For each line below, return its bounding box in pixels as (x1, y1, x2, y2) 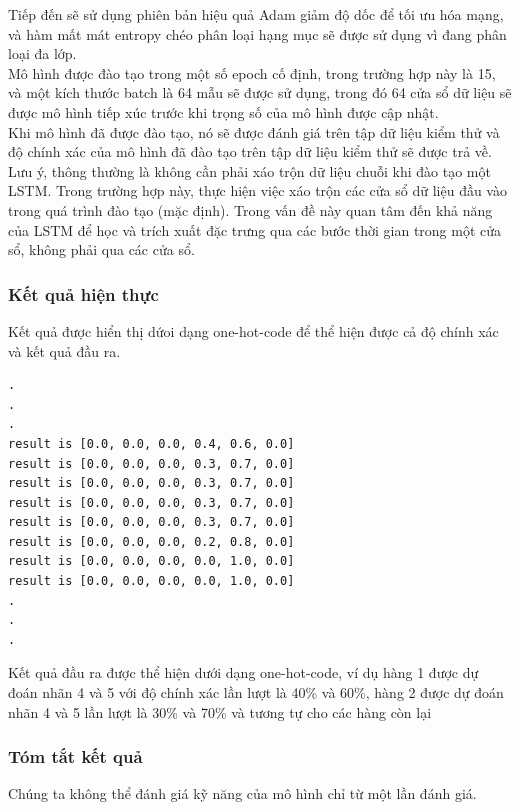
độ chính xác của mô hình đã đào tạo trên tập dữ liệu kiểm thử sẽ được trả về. (8, 141, 492, 162)
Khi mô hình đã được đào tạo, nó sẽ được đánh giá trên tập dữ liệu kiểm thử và (8, 121, 500, 142)
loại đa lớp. (8, 43, 77, 64)
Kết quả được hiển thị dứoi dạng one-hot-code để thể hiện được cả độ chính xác (8, 320, 499, 341)
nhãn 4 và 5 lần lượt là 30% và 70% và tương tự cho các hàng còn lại (8, 701, 432, 722)
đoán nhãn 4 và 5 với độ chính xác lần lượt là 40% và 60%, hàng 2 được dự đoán (8, 682, 504, 703)
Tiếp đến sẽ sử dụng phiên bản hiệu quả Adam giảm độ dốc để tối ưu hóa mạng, (8, 4, 504, 24)
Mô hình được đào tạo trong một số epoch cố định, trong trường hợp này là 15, (8, 62, 496, 83)
